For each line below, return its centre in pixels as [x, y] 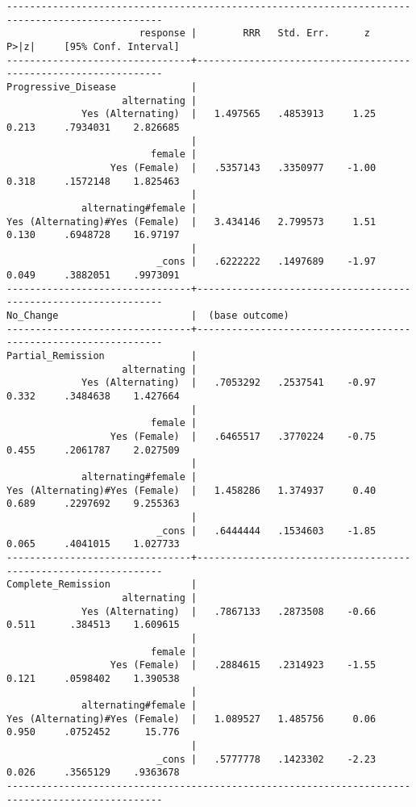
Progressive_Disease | [102, 87]
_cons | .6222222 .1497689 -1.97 [266, 262]
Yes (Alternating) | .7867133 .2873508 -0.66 [229, 611]
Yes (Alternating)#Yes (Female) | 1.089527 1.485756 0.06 [191, 719]
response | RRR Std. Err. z [255, 33]
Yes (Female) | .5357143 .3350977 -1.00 [243, 167]
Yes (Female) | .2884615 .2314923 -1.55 [243, 665]
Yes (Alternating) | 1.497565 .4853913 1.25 [229, 114]
